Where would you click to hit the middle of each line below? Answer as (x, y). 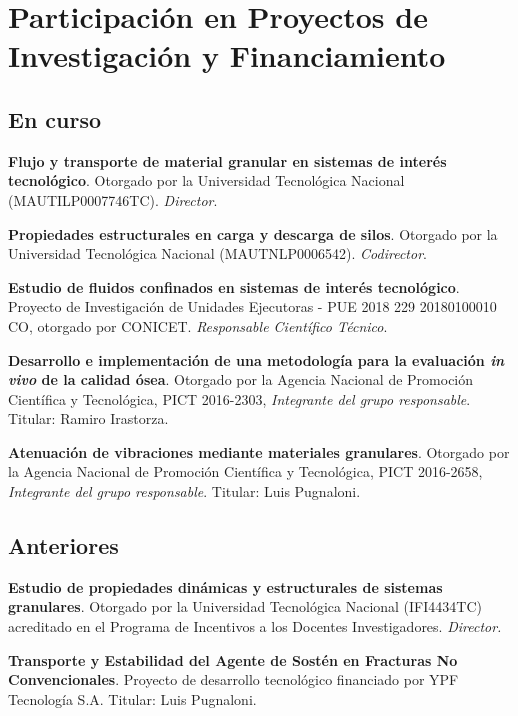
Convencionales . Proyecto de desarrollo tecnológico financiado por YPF (233, 679)
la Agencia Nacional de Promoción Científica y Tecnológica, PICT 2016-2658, (245, 471)
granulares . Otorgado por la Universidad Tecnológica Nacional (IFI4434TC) (245, 606)
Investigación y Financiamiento (227, 55)
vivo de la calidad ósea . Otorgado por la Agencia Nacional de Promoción (241, 379)
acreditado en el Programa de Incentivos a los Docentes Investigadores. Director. (255, 626)
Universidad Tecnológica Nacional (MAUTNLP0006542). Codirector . (217, 253)
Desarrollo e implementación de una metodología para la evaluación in (256, 359)
